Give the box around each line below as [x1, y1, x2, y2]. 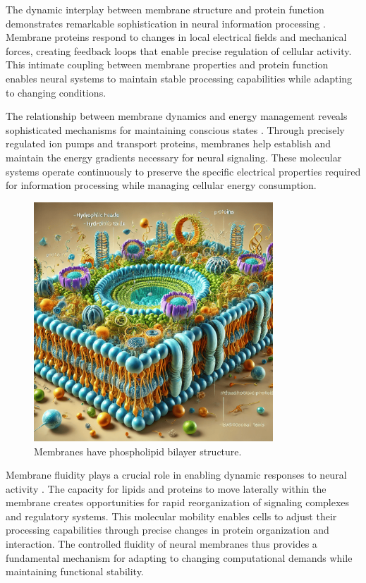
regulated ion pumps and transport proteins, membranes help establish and [6, 136, 331, 151]
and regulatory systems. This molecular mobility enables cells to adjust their [6, 508, 337, 523]
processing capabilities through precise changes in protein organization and [6, 522, 329, 537]
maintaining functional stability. [6, 564, 144, 579]
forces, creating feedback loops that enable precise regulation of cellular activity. [6, 43, 352, 58]
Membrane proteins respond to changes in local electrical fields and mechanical [6, 30, 347, 44]
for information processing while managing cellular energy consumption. [6, 178, 317, 192]
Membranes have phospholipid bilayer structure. [34, 443, 242, 458]
